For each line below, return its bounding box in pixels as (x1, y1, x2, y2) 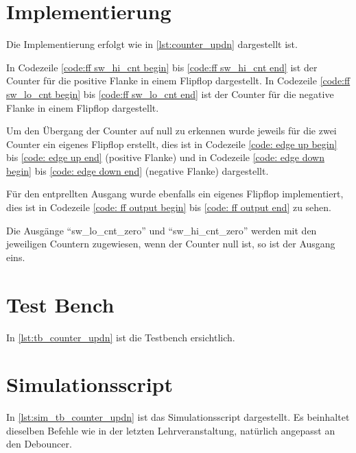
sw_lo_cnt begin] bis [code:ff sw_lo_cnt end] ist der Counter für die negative (6, 86, 334, 101)
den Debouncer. (6, 437, 72, 451)
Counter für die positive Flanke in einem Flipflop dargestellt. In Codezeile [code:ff (6, 73, 351, 88)
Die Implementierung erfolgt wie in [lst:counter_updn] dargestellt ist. (6, 37, 298, 51)
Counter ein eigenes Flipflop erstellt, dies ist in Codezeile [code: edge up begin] (6, 136, 337, 151)
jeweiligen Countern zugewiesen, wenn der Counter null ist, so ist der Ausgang (6, 236, 335, 251)
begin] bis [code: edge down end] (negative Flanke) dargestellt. (6, 163, 269, 177)
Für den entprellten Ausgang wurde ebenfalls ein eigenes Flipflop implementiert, (6, 186, 344, 201)
